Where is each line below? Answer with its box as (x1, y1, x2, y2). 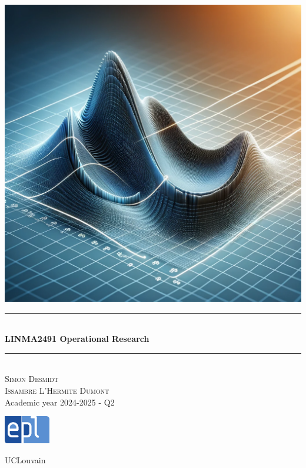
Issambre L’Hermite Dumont (5, 384, 109, 396)
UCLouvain (5, 453, 46, 466)
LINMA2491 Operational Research (5, 332, 149, 345)
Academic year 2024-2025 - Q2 (5, 396, 115, 408)
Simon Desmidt (5, 373, 59, 385)
